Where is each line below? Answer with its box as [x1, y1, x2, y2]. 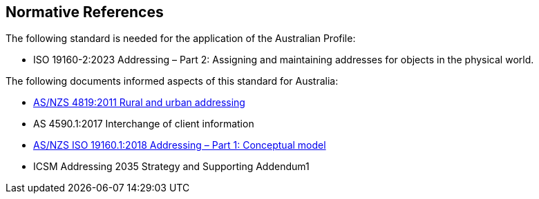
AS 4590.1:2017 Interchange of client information [33, 118, 254, 130]
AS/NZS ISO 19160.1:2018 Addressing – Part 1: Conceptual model [33, 139, 326, 151]
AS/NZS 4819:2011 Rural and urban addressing [33, 96, 245, 109]
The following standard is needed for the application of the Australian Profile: [6, 32, 356, 45]
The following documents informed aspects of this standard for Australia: [6, 75, 339, 87]
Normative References [6, 3, 164, 21]
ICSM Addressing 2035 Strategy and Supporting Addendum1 [33, 160, 310, 173]
